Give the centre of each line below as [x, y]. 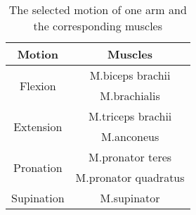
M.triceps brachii [130, 116]
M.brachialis [130, 96]
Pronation [38, 167]
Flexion [38, 85]
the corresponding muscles [98, 26]
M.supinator [130, 198]
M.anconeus [130, 136]
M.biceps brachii [130, 75]
